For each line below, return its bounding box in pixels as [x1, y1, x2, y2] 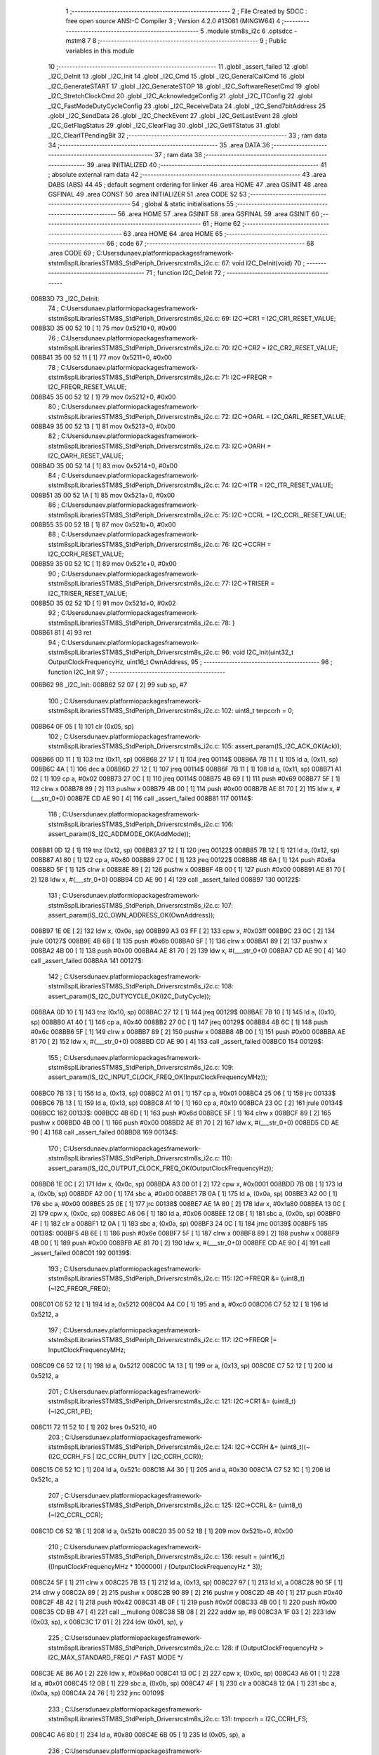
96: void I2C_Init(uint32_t [221, 648, 294, 656]
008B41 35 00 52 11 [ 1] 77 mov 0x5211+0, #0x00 [30, 353, 172, 362]
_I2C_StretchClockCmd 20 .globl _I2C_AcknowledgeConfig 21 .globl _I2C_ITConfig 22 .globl [48, 92, 313, 100]
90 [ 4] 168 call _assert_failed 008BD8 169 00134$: [30, 1128, 178, 1137]
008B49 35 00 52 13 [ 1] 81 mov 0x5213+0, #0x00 [30, 422, 175, 431]
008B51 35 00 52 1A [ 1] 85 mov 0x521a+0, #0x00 [30, 491, 175, 499]
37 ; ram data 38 [154, 151, 203, 159]
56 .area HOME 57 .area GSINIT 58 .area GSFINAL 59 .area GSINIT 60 [117, 209, 319, 218]
